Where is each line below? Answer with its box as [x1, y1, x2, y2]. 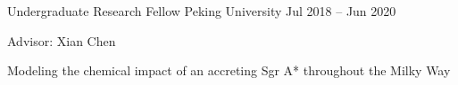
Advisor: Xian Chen [7, 31, 116, 50]
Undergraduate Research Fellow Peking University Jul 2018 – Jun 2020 [7, 2, 396, 19]
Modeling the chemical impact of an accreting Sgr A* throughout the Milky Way [7, 61, 451, 80]
